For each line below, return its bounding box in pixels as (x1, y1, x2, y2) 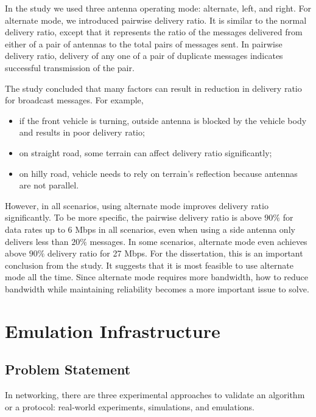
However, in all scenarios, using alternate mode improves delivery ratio (5, 199, 269, 212)
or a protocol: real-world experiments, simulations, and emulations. (5, 400, 255, 413)
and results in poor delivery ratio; (19, 126, 145, 139)
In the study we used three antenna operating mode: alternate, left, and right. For (5, 2, 312, 14)
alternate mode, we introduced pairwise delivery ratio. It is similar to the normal (5, 13, 307, 26)
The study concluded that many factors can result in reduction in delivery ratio (5, 81, 302, 94)
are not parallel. (19, 179, 79, 191)
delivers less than (5, 235, 69, 247)
